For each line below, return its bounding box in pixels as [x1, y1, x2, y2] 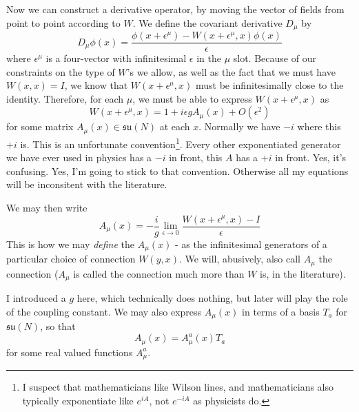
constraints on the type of [6, 64, 115, 79]
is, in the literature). [260, 266, 346, 280]
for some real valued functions [6, 344, 133, 359]
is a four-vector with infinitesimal [45, 51, 187, 65]
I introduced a [6, 290, 66, 305]
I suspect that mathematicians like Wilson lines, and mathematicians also [22, 380, 334, 394]
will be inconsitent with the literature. [6, 177, 167, 192]
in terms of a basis [242, 304, 320, 318]
